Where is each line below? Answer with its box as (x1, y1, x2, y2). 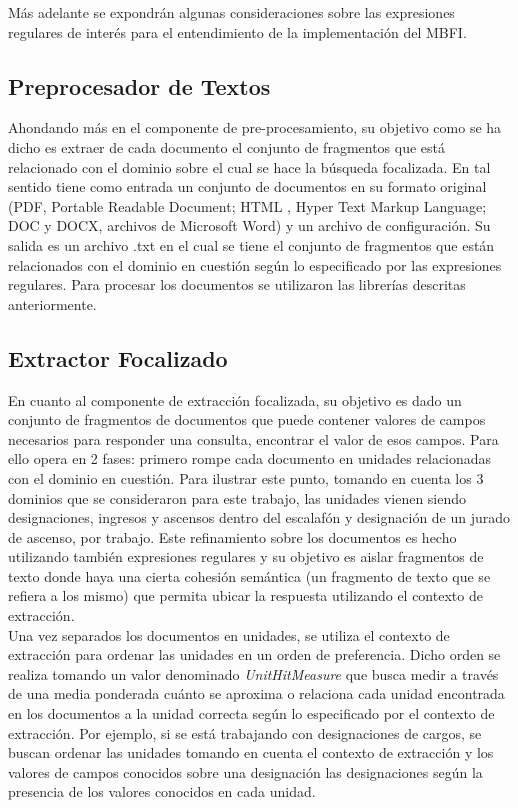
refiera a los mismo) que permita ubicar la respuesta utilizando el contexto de (8, 585, 483, 606)
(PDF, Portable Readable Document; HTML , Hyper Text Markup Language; (8, 195, 487, 216)
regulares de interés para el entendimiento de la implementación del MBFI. (8, 21, 467, 42)
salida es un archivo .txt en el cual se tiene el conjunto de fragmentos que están (8, 234, 495, 255)
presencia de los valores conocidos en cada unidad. (8, 781, 316, 802)
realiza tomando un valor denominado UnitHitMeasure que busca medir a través (8, 663, 499, 684)
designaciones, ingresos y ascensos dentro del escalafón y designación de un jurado (8, 507, 511, 528)
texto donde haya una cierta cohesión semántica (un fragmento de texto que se (8, 565, 491, 586)
